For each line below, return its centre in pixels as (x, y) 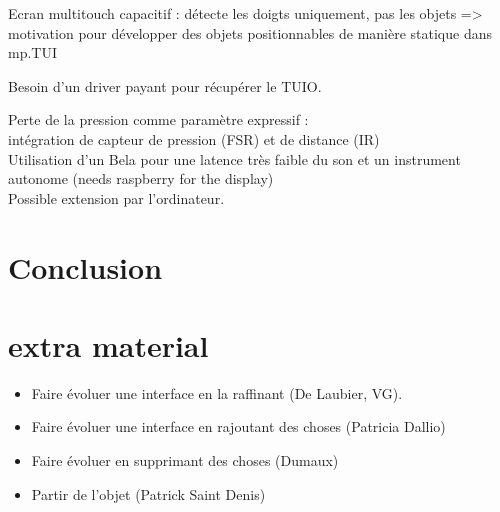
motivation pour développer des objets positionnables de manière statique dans (250, 32)
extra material (108, 344)
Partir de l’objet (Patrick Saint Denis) (148, 493)
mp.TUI (32, 52)
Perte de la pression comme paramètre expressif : (158, 119)
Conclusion (85, 266)
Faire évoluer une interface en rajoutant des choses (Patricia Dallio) (238, 426)
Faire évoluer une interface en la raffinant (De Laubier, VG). (217, 392)
